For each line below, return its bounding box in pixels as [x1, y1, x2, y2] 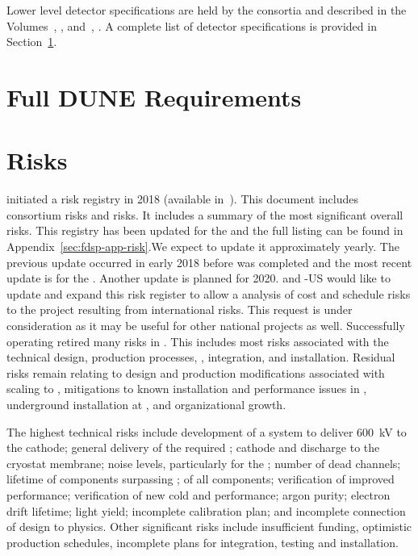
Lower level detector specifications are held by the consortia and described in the [6, 2, 407, 18]
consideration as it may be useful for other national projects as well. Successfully [6, 317, 405, 334]
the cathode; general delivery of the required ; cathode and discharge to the [6, 439, 380, 456]
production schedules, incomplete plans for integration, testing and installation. [6, 533, 399, 550]
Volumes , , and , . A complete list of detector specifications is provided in [6, 17, 377, 34]
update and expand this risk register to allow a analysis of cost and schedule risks [6, 285, 411, 302]
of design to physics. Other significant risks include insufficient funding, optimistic [6, 518, 412, 535]
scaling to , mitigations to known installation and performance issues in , [6, 380, 367, 397]
